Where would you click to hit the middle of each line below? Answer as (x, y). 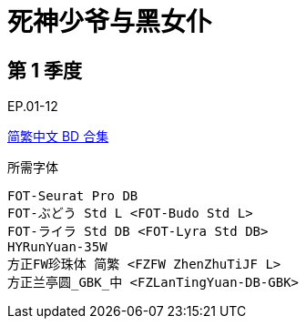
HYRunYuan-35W (57, 247)
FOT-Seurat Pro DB (73, 196)
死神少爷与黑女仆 (110, 22)
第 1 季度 (45, 70)
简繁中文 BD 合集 (58, 137)
